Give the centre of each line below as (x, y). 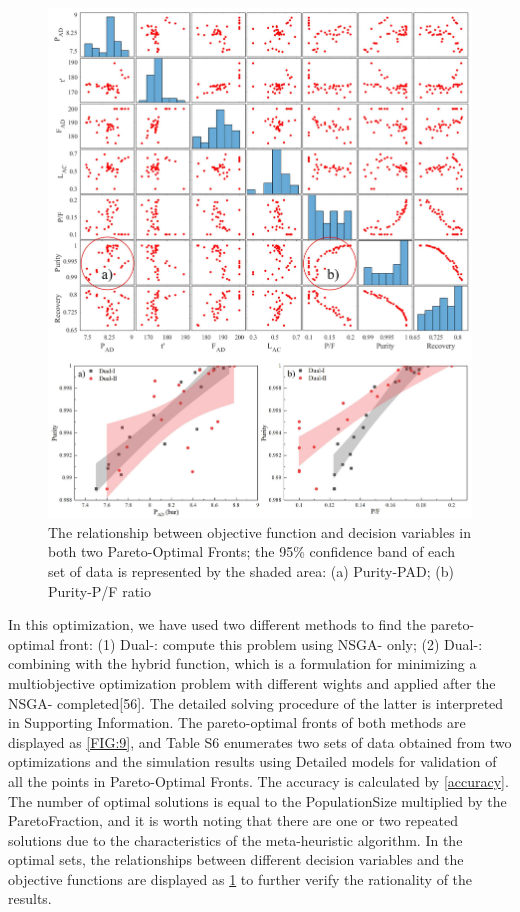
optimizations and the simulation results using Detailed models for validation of (252, 761)
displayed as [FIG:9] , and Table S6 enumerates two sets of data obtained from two (260, 741)
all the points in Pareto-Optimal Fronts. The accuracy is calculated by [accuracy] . (258, 780)
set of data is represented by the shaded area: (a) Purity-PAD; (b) (251, 570)
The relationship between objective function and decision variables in (260, 531)
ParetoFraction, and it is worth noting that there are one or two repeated (233, 820)
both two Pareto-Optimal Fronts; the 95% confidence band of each (251, 551)
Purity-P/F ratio (99, 590)
